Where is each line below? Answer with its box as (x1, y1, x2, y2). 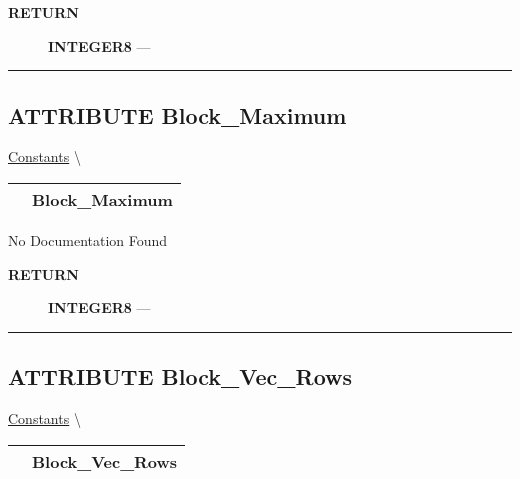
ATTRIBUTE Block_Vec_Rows (8, 361, 353, 392)
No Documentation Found (8, 229, 168, 250)
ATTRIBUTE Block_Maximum (8, 99, 347, 130)
